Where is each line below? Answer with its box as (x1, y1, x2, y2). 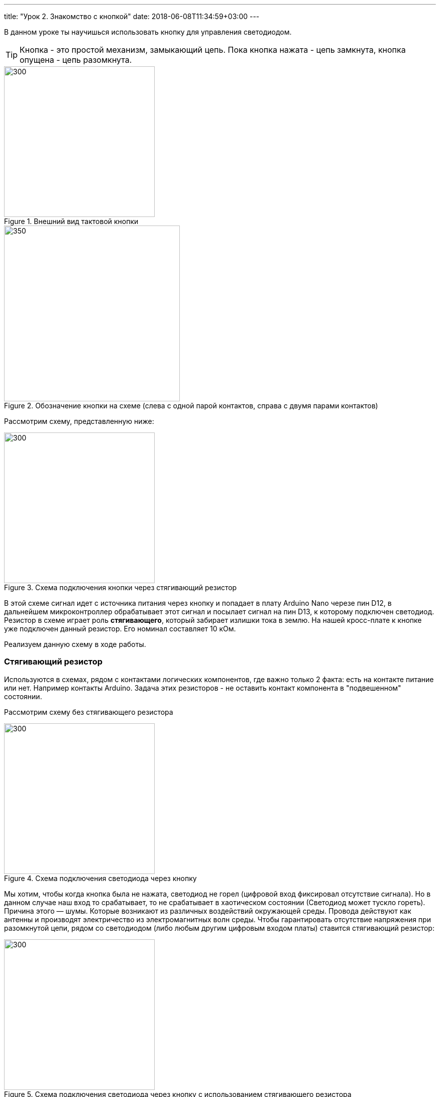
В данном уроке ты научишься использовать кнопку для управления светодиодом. (4, 28, 292, 36)
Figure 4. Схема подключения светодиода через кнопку (4, 873, 197, 883)
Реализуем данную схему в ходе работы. (4, 640, 146, 648)
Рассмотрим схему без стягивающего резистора (4, 707, 173, 716)
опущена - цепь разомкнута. (20, 55, 132, 65)
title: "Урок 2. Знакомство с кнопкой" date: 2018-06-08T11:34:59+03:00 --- (4, 12, 260, 21)
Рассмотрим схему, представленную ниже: (4, 417, 154, 425)
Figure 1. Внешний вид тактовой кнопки (4, 217, 139, 226)
